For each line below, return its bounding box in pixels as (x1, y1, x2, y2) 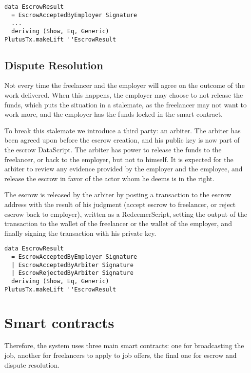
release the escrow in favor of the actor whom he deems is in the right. (4, 173, 214, 183)
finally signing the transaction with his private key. (4, 228, 156, 238)
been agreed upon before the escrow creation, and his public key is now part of (4, 135, 240, 145)
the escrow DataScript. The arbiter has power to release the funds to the (4, 145, 222, 155)
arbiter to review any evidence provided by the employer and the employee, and (4, 164, 243, 174)
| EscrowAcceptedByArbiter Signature (11, 261, 134, 269)
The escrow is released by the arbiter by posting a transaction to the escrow (4, 189, 232, 200)
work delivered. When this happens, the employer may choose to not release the (4, 90, 243, 100)
